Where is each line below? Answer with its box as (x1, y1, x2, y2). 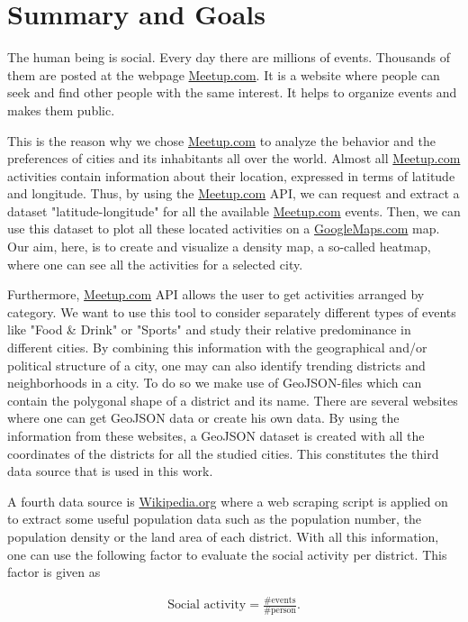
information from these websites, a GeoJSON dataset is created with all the (7, 426, 425, 444)
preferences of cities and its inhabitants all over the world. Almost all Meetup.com (7, 149, 461, 168)
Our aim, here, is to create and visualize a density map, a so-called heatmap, (7, 237, 431, 256)
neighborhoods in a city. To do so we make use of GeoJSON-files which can (7, 373, 422, 392)
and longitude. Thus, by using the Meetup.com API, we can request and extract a (7, 184, 460, 203)
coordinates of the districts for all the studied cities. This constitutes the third (7, 444, 439, 462)
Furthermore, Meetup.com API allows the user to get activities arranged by (7, 285, 425, 304)
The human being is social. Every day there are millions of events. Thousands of (7, 48, 450, 67)
